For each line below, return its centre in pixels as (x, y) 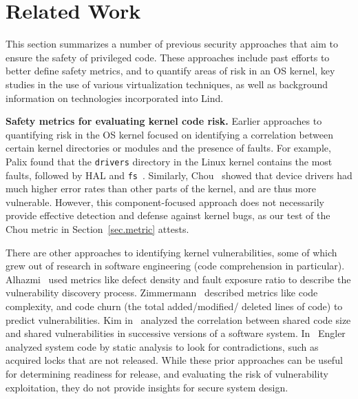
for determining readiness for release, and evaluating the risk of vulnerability (167, 373)
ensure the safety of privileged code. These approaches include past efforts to (168, 57)
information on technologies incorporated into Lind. (115, 98)
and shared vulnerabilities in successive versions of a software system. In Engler (176, 333)
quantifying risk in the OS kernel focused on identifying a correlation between (169, 134)
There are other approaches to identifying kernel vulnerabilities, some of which (171, 252)
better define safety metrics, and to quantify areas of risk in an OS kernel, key (170, 71)
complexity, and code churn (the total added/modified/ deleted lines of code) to (174, 306)
